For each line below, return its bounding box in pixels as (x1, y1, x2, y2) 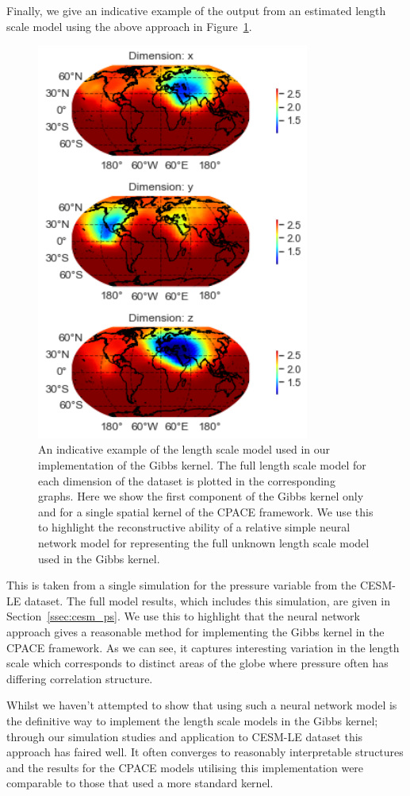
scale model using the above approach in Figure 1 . (6, 17, 252, 34)
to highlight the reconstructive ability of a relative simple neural (38, 519, 351, 535)
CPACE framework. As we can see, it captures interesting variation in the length (6, 639, 400, 655)
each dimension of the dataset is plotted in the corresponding (38, 472, 335, 489)
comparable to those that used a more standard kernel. (6, 775, 274, 791)
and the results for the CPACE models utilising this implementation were (6, 759, 364, 775)
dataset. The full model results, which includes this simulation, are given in (24, 592, 390, 609)
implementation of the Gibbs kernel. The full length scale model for (38, 457, 366, 473)
